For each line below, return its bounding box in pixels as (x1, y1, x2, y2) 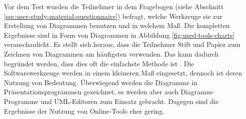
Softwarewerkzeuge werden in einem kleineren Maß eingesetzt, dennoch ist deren (4, 68, 242, 78)
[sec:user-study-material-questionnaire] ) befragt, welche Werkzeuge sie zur (4, 11, 223, 21)
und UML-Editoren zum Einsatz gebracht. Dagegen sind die (40, 96, 219, 106)
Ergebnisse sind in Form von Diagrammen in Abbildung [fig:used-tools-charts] (4, 30, 235, 40)
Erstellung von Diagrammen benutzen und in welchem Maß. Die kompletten (4, 20, 230, 30)
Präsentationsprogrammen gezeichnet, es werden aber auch (4, 87, 179, 97)
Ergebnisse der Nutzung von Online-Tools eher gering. (4, 105, 165, 116)
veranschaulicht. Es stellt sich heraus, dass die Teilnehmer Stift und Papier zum (4, 39, 241, 49)
